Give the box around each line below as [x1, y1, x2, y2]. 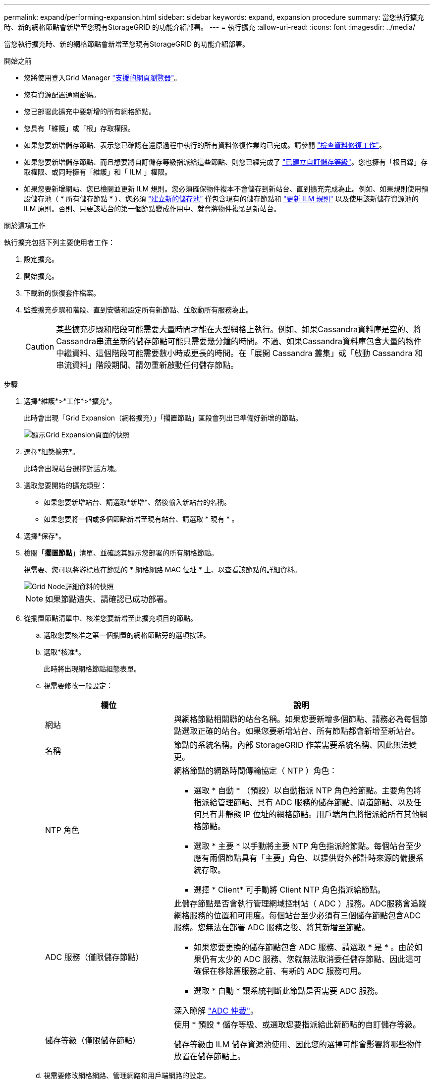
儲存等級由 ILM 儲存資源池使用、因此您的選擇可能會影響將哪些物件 [173, 1039, 422, 1049]
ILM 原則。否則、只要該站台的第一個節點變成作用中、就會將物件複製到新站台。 [24, 204, 281, 213]
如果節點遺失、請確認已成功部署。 [45, 594, 172, 604]
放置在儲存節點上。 [173, 1051, 245, 1061]
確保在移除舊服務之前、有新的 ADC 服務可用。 [193, 966, 366, 976]
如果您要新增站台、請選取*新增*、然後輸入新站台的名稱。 [44, 498, 231, 506]
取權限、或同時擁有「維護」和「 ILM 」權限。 [24, 168, 172, 176]
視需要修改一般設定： [44, 681, 113, 690]
